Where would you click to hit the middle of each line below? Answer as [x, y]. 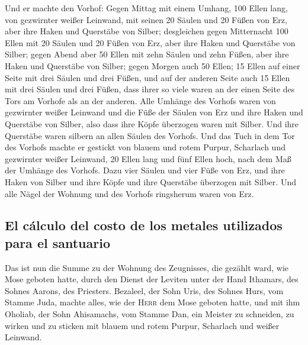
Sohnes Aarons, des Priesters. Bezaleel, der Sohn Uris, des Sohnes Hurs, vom [144, 290]
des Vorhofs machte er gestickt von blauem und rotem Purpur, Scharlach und [145, 147]
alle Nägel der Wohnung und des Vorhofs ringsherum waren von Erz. [129, 193]
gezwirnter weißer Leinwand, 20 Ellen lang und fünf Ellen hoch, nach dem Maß [148, 158]
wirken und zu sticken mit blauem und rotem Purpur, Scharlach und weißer [142, 325]
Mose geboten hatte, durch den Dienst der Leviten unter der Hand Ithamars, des [152, 279]
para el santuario [57, 242]
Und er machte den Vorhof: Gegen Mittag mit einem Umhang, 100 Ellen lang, [146, 8]
